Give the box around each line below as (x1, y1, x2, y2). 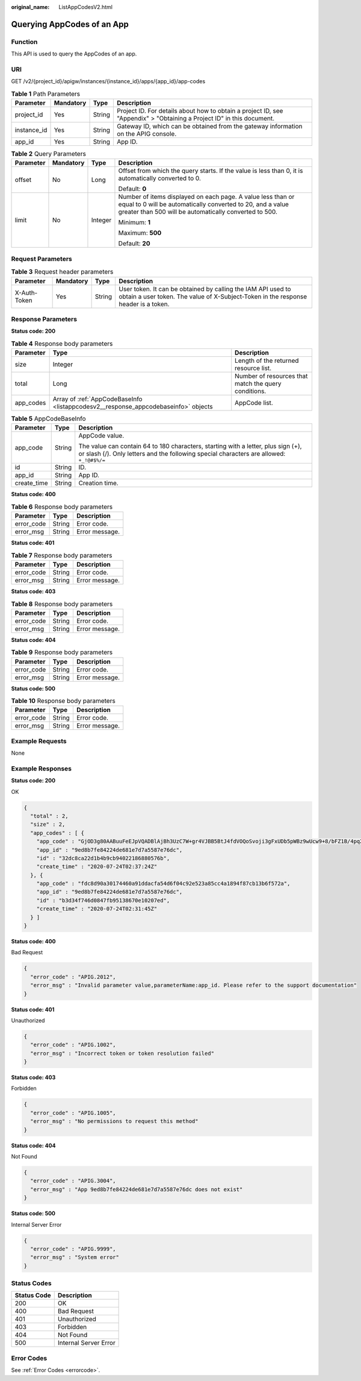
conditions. (235, 387, 267, 395)
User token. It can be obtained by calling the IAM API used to (118, 285, 291, 293)
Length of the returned (235, 356, 299, 365)
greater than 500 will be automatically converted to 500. (118, 208, 278, 216)
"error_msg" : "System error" (30, 1254, 120, 1261)
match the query (235, 380, 282, 388)
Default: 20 (118, 239, 150, 248)
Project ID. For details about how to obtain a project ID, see (116, 107, 283, 115)
